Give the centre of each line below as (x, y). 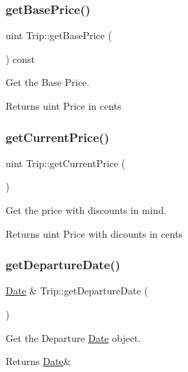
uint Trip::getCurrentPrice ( (66, 163)
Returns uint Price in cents (64, 106)
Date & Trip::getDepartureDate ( (77, 291)
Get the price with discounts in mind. (86, 210)
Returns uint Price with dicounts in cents (94, 233)
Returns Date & (38, 361)
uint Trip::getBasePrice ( (59, 35)
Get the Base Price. (48, 82)
